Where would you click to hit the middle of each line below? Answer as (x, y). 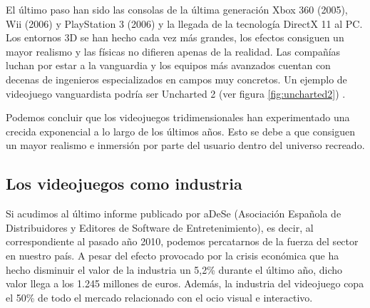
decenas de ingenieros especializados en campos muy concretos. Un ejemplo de (176, 79)
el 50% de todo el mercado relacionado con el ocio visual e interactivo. (159, 297)
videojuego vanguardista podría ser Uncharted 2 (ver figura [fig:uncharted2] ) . (176, 93)
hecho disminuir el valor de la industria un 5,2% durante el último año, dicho (174, 269)
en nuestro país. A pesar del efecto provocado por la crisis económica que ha (173, 255)
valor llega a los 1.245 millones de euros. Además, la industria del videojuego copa (185, 283)
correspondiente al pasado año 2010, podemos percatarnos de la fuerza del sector (182, 241)
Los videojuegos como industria (124, 184)
